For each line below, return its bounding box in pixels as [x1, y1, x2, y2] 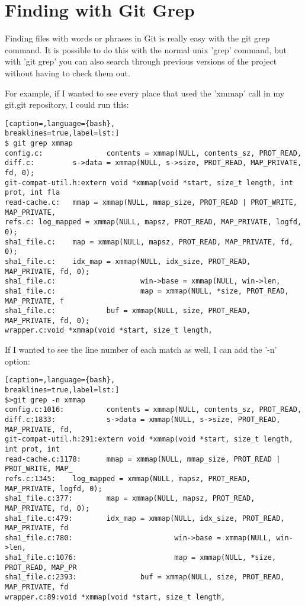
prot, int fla [5, 188, 60, 197]
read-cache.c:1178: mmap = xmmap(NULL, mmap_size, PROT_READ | [5, 454, 281, 463]
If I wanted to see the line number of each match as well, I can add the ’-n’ [5, 343, 277, 356]
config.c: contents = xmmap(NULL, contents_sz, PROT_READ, [5, 149, 302, 157]
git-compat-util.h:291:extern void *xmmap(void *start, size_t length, [5, 435, 293, 444]
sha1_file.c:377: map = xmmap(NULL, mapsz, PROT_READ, [5, 494, 255, 503]
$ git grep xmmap [5, 139, 73, 147]
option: [5, 354, 30, 367]
